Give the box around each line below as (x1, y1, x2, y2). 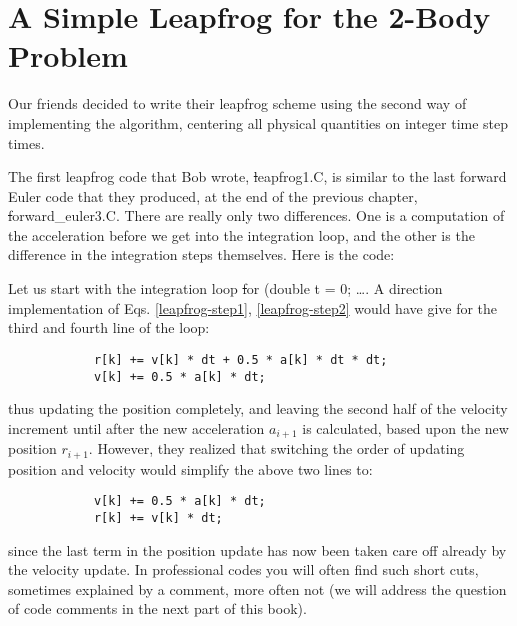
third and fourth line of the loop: (8, 317, 210, 338)
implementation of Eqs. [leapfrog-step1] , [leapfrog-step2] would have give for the (8, 297, 498, 318)
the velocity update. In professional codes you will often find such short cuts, (8, 559, 479, 580)
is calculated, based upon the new (302, 417, 509, 438)
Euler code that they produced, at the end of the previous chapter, (8, 185, 418, 206)
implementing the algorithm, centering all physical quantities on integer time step (8, 112, 509, 133)
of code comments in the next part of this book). (8, 598, 307, 619)
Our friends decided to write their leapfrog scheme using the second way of (8, 93, 467, 114)
